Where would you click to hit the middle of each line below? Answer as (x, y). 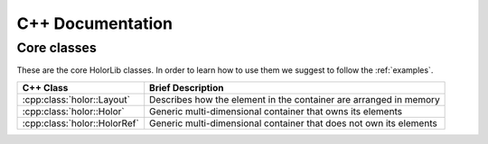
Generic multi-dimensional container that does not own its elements (293, 123)
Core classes (56, 48)
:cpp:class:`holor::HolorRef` (80, 123)
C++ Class (45, 87)
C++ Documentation (95, 23)
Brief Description (187, 87)
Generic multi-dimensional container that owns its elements (276, 111)
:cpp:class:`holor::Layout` (76, 99)
